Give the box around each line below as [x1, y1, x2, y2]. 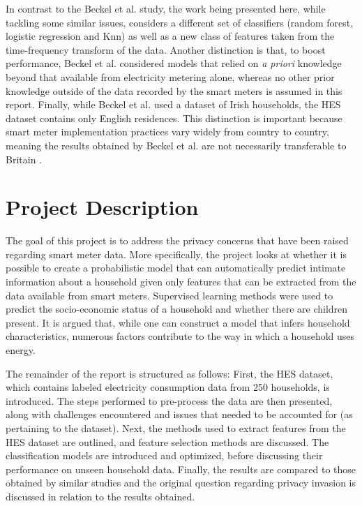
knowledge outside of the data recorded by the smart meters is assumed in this [6, 83, 342, 98]
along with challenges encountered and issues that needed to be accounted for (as [6, 407, 353, 422]
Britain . [6, 151, 42, 166]
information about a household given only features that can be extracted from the [6, 274, 356, 289]
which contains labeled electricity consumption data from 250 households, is [6, 380, 330, 394]
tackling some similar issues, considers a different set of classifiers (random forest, [6, 15, 354, 29]
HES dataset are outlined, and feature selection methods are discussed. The [6, 434, 329, 449]
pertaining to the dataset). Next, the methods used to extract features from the [6, 420, 346, 435]
